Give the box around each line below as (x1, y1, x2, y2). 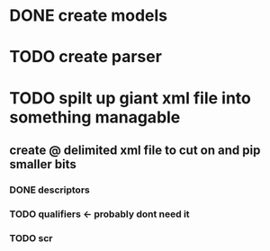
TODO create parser (9, 47, 162, 67)
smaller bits (9, 157, 76, 172)
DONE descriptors (9, 184, 90, 196)
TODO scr (9, 231, 53, 244)
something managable (9, 107, 181, 127)
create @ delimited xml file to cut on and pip (9, 142, 261, 157)
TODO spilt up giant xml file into (9, 87, 252, 108)
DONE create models (9, 5, 168, 26)
